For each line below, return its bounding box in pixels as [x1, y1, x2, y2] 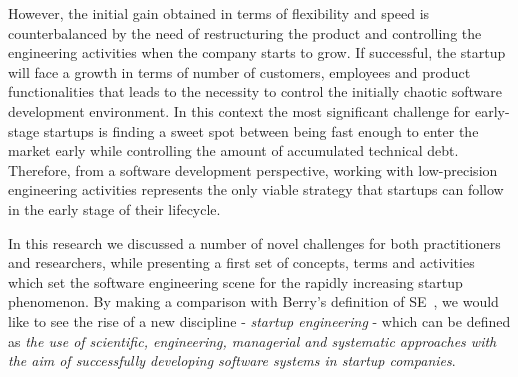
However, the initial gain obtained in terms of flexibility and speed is [8, 3, 430, 23]
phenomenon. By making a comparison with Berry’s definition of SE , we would [8, 291, 499, 312]
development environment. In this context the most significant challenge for [8, 100, 471, 121]
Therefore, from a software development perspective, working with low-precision [8, 159, 498, 180]
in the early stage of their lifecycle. [8, 198, 221, 219]
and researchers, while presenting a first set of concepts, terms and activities [8, 252, 475, 273]
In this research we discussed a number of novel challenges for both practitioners [8, 232, 501, 253]
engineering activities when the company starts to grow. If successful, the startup [8, 42, 506, 63]
